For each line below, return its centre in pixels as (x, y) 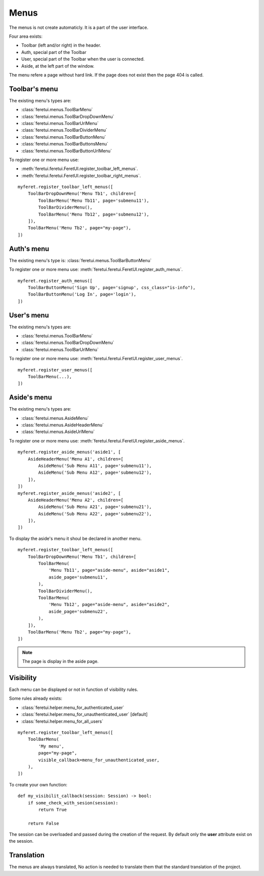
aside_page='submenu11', (78, 577)
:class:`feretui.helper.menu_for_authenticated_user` (73, 707)
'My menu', (51, 746)
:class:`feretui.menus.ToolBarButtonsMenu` (65, 144)
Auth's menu (29, 249)
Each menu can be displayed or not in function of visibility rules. (74, 690)
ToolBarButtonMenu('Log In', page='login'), (82, 294)
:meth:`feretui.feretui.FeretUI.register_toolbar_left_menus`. (80, 169)
